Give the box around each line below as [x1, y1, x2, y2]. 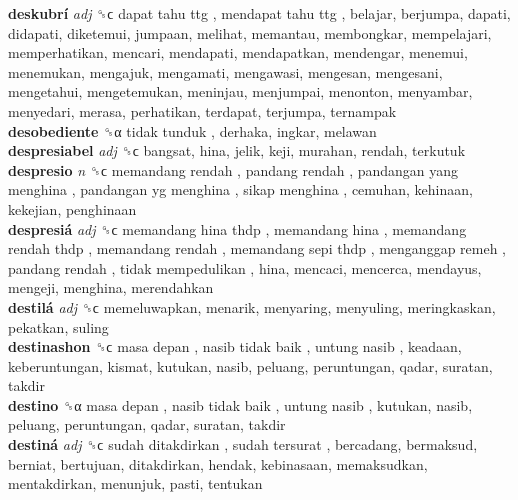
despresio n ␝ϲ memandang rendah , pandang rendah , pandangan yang [8, 159, 459, 180]
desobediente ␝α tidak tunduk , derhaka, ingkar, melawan [8, 120, 377, 141]
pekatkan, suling [8, 316, 109, 337]
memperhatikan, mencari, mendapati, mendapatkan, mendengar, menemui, [8, 42, 468, 63]
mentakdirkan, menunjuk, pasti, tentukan [8, 473, 263, 494]
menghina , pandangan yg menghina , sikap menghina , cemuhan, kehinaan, [8, 179, 473, 200]
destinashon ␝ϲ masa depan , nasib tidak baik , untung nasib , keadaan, [8, 336, 462, 357]
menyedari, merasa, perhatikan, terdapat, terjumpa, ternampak [8, 100, 397, 121]
